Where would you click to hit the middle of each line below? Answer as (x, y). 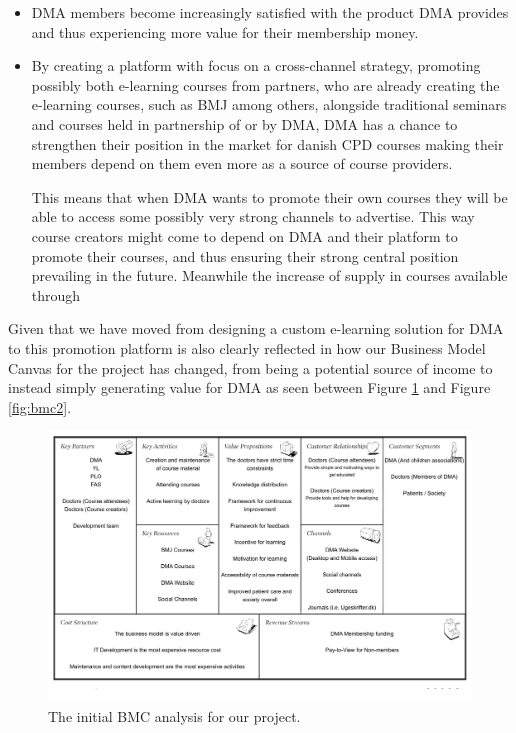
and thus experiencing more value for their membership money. (225, 31)
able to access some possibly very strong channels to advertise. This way (253, 216)
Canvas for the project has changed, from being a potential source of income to (250, 367)
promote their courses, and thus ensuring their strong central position (245, 255)
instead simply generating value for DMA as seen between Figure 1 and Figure (249, 387)
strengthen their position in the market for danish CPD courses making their (267, 143)
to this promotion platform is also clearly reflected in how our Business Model (247, 347)
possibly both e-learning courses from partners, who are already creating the (265, 84)
